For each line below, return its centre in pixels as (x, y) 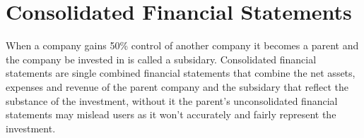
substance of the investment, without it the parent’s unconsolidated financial (172, 100)
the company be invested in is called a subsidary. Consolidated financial (161, 59)
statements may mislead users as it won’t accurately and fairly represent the (171, 114)
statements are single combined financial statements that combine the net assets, (181, 73)
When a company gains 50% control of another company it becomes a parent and (182, 45)
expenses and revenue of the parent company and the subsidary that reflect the (177, 86)
